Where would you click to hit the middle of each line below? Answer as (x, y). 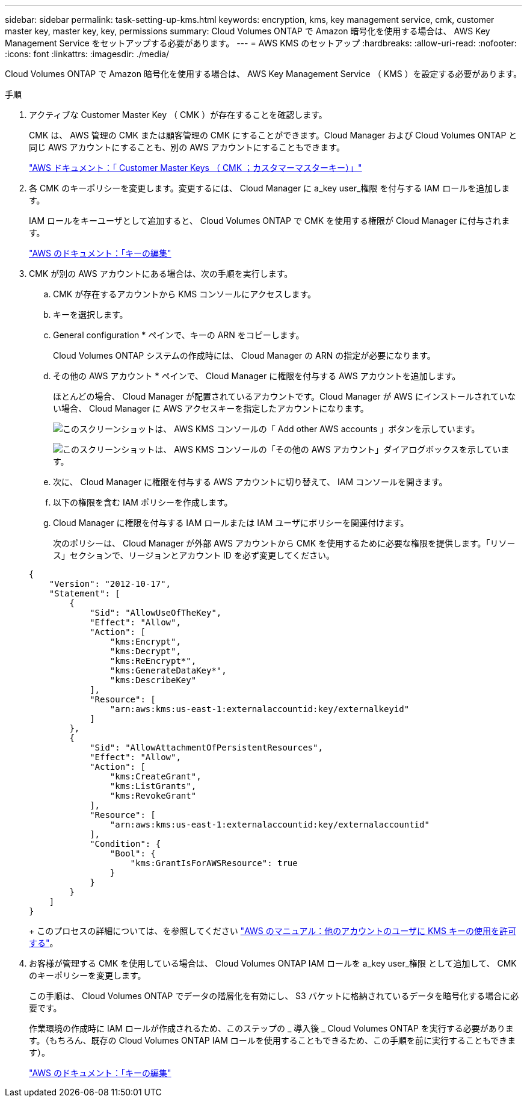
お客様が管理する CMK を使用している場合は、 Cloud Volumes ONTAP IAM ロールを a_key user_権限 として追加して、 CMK (273, 963)
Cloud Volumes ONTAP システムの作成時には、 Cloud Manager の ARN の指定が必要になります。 (244, 355)
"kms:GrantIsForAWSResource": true (214, 863)
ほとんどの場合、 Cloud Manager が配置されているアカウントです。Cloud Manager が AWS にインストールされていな (285, 396)
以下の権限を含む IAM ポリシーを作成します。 (143, 502)
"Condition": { (125, 844)
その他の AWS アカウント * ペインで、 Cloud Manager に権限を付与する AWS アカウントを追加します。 (257, 376)
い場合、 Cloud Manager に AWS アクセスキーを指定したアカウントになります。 (211, 408)
